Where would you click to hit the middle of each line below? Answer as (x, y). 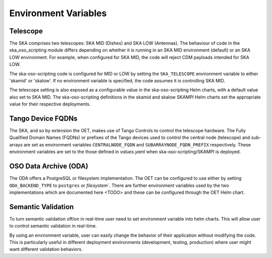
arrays (16, 144)
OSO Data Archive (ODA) (49, 166)
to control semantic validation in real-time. (53, 226)
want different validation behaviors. (46, 249)
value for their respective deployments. (50, 104)
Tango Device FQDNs (43, 118)
